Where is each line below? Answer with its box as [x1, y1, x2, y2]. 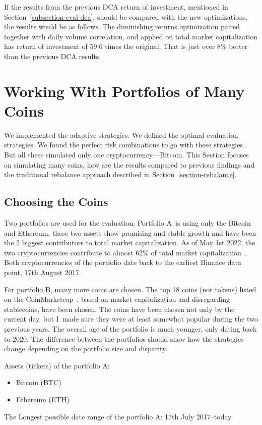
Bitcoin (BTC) [16, 377, 61, 388]
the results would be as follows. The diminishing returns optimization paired [4, 21, 240, 32]
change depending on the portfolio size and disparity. [4, 343, 168, 354]
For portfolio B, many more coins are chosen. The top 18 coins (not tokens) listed [4, 284, 256, 294]
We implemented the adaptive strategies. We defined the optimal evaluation [4, 129, 238, 140]
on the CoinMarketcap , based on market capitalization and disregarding [4, 294, 230, 304]
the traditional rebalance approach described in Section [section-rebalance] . [4, 169, 237, 180]
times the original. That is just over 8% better [105, 41, 248, 51]
